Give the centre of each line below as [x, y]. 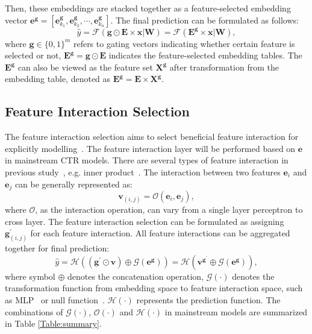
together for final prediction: [57, 248]
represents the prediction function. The [208, 300]
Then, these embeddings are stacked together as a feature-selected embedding [148, 8]
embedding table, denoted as [58, 79]
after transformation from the [224, 67]
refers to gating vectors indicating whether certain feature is [184, 43]
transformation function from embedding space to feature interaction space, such [154, 288]
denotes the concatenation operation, [136, 276]
